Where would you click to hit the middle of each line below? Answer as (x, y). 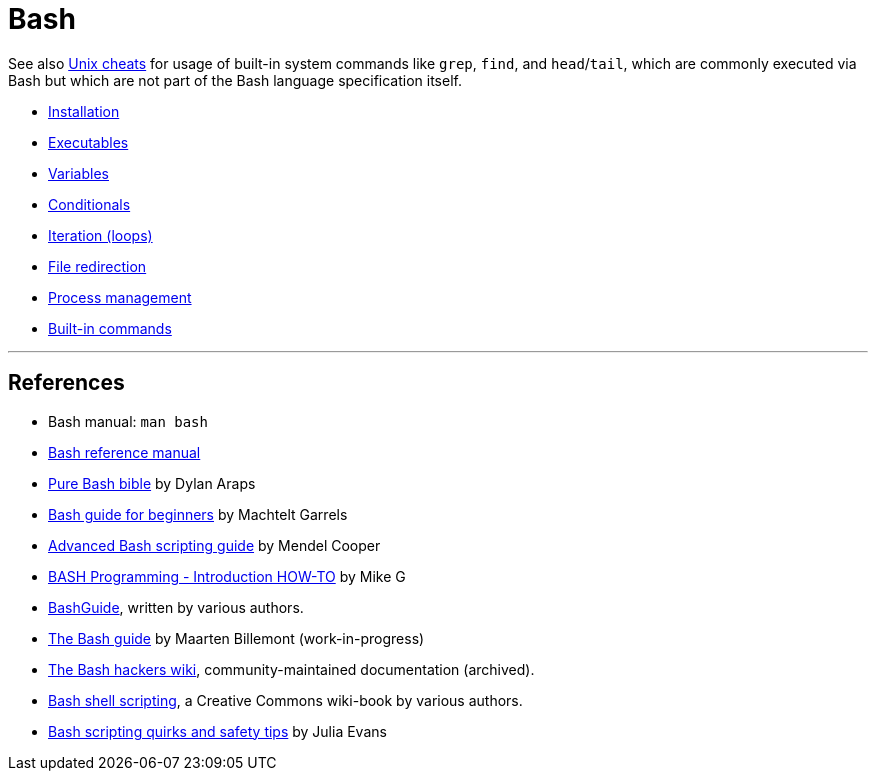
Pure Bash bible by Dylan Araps (152, 483)
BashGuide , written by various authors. (176, 607)
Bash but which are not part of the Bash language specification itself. (235, 80)
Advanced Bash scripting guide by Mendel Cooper (214, 545)
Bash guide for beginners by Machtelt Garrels (198, 514)
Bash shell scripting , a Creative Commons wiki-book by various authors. (285, 700)
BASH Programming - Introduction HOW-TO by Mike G (227, 576)
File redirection (97, 266)
